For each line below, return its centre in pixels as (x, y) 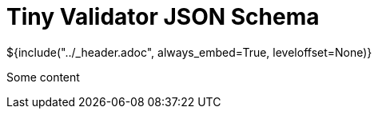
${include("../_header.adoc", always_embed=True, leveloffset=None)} (189, 52)
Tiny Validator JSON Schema (163, 17)
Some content (43, 77)
